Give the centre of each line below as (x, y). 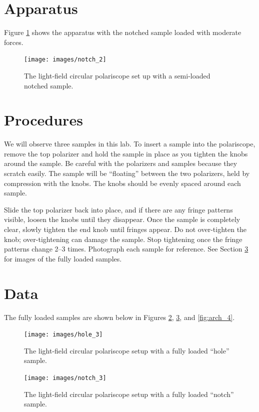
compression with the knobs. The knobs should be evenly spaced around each (122, 183)
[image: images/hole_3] (63, 335)
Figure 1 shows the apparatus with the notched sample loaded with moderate (123, 32)
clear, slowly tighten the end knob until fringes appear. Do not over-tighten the (125, 229)
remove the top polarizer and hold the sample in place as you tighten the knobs (126, 153)
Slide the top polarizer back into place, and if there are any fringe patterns (118, 209)
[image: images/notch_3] (65, 378)
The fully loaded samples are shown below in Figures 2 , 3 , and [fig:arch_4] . (119, 317)
